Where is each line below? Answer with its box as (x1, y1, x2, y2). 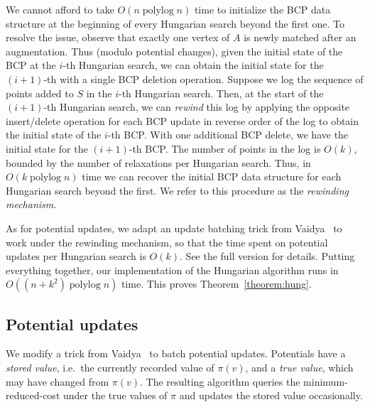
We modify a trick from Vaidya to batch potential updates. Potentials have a (6, 346, 346, 361)
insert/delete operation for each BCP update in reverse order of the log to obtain (6, 113, 359, 128)
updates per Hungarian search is (6, 249, 146, 264)
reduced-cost (6, 388, 60, 403)
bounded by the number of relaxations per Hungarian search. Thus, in (6, 155, 311, 170)
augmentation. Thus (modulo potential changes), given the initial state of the (6, 43, 343, 58)
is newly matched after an (244, 30, 357, 45)
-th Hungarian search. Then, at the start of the (118, 85, 324, 100)
